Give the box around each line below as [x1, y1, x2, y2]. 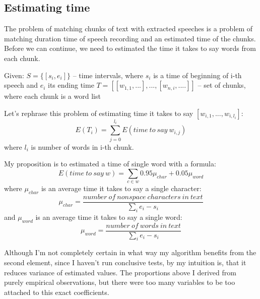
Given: [4, 70, 24, 80]
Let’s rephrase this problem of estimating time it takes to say [4, 107, 193, 118]
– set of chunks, [198, 80, 246, 90]
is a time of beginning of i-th [153, 70, 242, 80]
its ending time [47, 80, 94, 90]
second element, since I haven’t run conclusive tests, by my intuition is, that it [4, 257, 246, 268]
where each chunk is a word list [4, 91, 101, 101]
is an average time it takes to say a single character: [41, 183, 202, 194]
